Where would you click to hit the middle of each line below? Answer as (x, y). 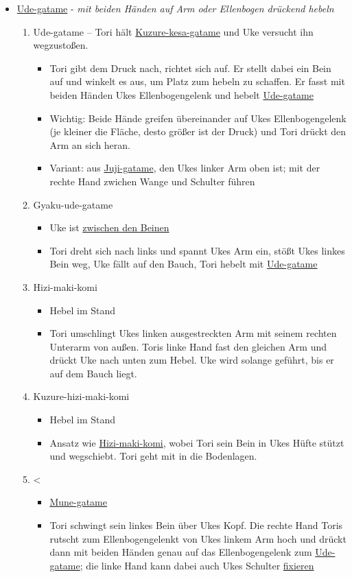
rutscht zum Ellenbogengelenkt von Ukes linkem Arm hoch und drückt (198, 538)
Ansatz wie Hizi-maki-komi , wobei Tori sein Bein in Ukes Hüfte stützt (197, 442)
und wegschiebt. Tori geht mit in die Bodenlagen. (153, 456)
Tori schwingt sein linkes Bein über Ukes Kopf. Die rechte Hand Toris (196, 525)
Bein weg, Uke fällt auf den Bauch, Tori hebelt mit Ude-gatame (184, 264)
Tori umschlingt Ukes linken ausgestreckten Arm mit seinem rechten (193, 333)
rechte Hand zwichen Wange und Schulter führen (152, 181)
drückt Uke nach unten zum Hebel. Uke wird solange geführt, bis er (192, 360)
